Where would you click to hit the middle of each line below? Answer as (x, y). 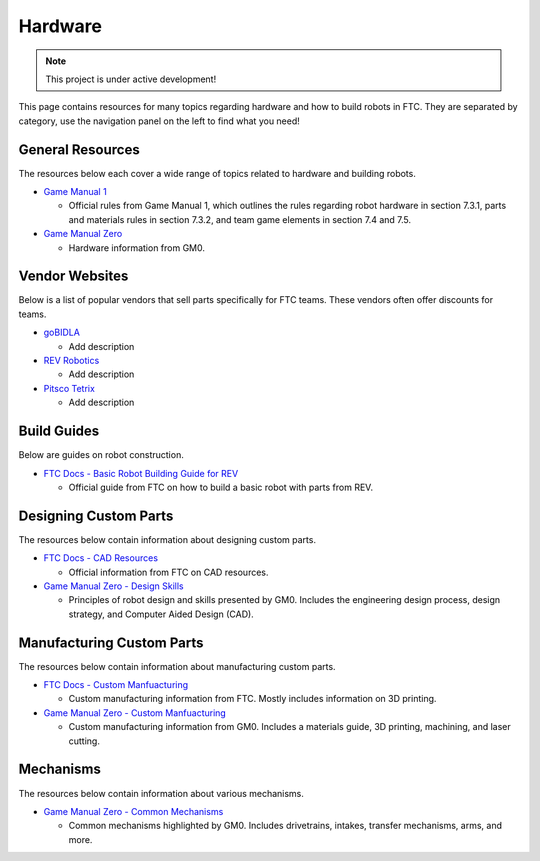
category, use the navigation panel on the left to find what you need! (159, 121)
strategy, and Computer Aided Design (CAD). (161, 614)
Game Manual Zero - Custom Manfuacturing (135, 712)
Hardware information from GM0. (136, 247)
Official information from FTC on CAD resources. (168, 572)
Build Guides (59, 431)
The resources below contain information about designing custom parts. (167, 539)
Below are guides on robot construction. (101, 455)
